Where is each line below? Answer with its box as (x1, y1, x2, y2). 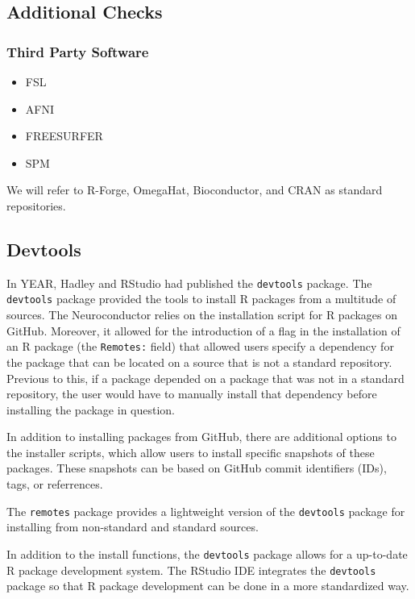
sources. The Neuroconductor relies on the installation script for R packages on (6, 306, 398, 323)
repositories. (6, 197, 66, 214)
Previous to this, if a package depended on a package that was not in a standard (6, 369, 405, 386)
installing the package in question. (6, 401, 176, 418)
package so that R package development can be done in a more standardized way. (6, 577, 409, 594)
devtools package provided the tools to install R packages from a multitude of (6, 290, 396, 307)
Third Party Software (6, 41, 149, 61)
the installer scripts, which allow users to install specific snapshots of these (6, 443, 375, 460)
